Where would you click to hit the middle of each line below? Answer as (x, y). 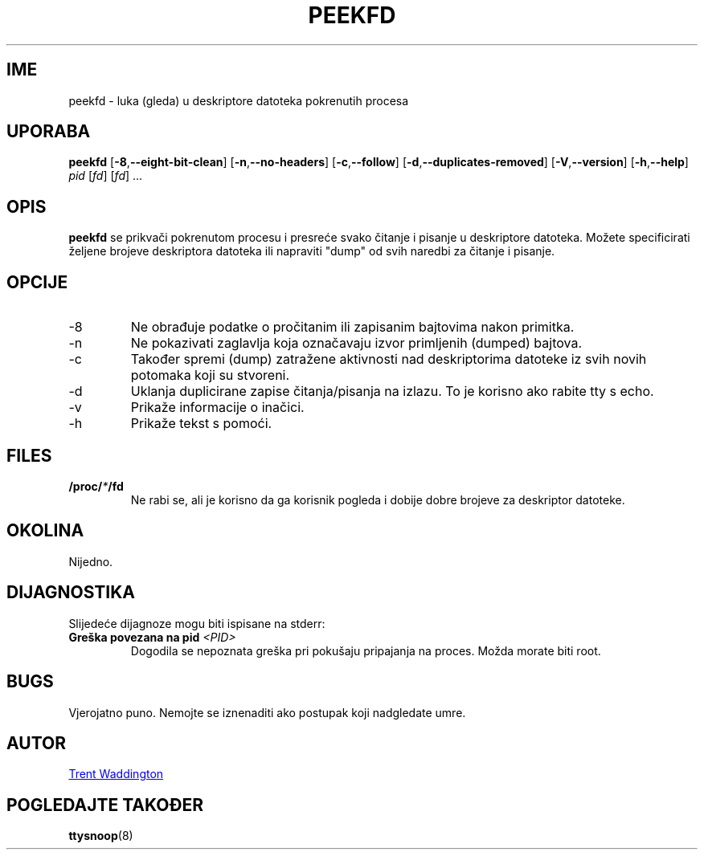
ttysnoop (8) (101, 836)
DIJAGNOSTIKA (71, 593)
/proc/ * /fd (96, 486)
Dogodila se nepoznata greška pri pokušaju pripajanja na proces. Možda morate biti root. (366, 650)
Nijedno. (91, 561)
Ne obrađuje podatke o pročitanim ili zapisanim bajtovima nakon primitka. (352, 327)
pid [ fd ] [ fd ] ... (106, 176)
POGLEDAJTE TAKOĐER (105, 805)
